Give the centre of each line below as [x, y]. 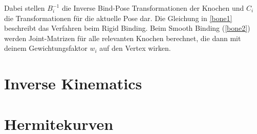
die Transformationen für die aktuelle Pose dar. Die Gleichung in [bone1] [118, 18]
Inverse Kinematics [73, 83]
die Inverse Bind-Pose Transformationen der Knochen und [153, 8]
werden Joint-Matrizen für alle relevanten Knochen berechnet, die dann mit [123, 38]
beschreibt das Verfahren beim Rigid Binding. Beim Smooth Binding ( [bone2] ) [127, 28]
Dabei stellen [25, 8]
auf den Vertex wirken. [135, 48]
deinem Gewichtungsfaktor [46, 48]
